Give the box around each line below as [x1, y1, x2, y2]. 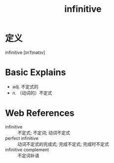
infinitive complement [5, 147, 49, 153]
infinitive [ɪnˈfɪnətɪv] [5, 49, 45, 55]
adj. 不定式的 [12, 83, 38, 89]
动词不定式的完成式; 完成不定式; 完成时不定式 [17, 141, 110, 147]
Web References [5, 108, 75, 119]
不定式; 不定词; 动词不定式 [17, 129, 71, 135]
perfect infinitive [5, 135, 38, 141]
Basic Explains [5, 67, 66, 78]
